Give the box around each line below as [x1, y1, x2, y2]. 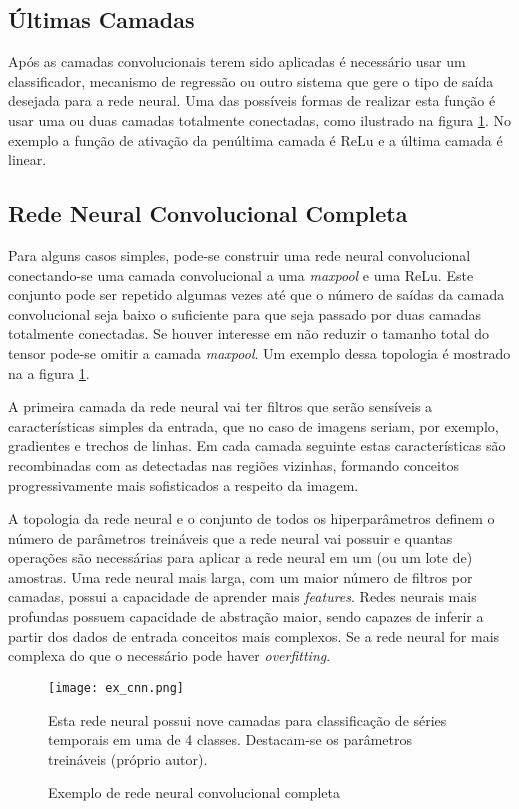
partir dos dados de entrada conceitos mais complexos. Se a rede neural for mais [8, 625, 500, 646]
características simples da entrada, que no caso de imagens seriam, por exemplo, [8, 415, 499, 436]
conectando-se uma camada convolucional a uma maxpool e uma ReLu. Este [8, 264, 474, 285]
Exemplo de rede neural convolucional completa [48, 782, 340, 803]
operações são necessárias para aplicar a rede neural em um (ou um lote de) [8, 547, 473, 568]
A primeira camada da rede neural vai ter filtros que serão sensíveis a [8, 396, 433, 417]
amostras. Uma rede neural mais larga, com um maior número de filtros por [8, 566, 473, 587]
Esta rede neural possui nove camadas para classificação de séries [48, 709, 447, 730]
